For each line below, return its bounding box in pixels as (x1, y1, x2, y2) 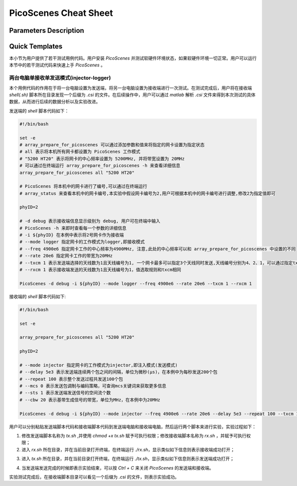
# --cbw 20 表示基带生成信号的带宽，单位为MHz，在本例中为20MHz (19, 397, 160, 403)
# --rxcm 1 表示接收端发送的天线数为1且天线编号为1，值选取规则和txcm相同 (19, 267, 181, 272)
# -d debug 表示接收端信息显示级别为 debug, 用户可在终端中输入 (19, 218, 160, 224)
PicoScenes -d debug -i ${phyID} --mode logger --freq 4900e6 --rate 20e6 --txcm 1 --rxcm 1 (19, 281, 252, 286)
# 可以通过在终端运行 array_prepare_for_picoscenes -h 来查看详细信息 (19, 163, 181, 169)
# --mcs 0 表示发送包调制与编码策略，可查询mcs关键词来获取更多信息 (19, 383, 167, 389)
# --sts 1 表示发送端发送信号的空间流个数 (19, 390, 111, 396)
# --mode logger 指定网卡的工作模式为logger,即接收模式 (19, 239, 145, 245)
